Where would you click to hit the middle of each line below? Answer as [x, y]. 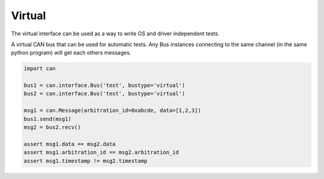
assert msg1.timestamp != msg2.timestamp [85, 161]
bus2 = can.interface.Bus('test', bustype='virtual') [104, 94]
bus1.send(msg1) [48, 119]
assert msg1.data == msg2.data [70, 144]
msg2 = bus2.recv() [52, 128]
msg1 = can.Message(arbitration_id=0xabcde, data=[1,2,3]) [112, 110]
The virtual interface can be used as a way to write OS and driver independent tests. [115, 34]
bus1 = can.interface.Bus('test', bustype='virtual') [104, 86]
